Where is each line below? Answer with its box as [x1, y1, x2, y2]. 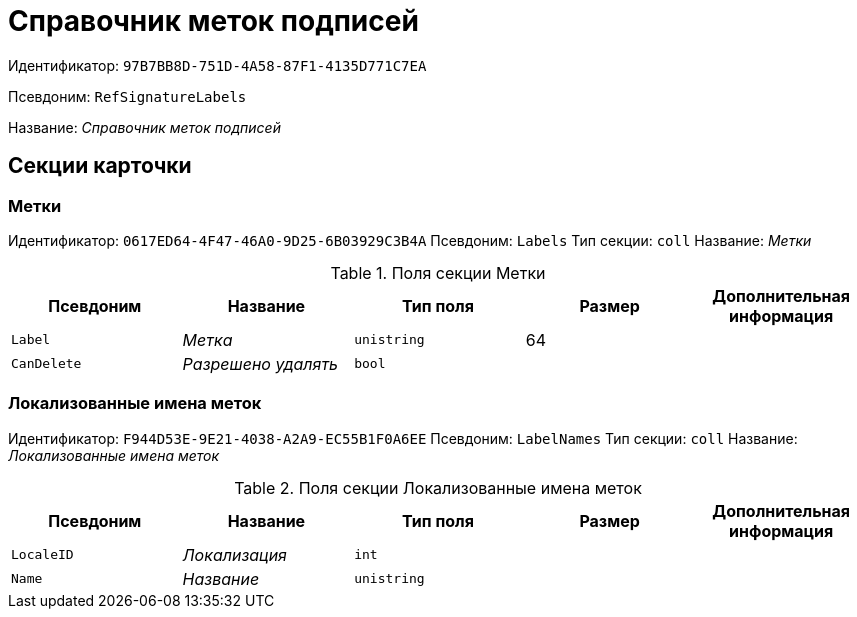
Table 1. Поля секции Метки [330, 262, 546, 283]
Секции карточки [8, 153, 192, 179]
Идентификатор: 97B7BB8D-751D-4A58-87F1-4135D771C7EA [8, 56, 427, 74]
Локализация [182, 544, 287, 565]
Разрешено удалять [182, 353, 339, 374]
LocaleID [11, 547, 74, 563]
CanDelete [11, 356, 82, 372]
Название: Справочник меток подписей [8, 118, 281, 136]
